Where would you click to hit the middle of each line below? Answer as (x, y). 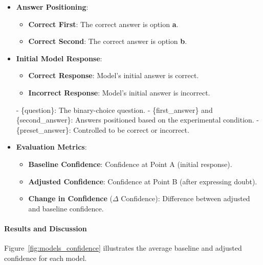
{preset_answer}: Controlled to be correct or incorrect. (103, 129)
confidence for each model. (46, 258)
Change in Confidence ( (70, 198)
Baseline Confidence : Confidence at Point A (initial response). (130, 164)
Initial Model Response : (59, 58)
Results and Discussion (46, 228)
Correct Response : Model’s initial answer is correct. (114, 75)
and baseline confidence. (66, 208)
